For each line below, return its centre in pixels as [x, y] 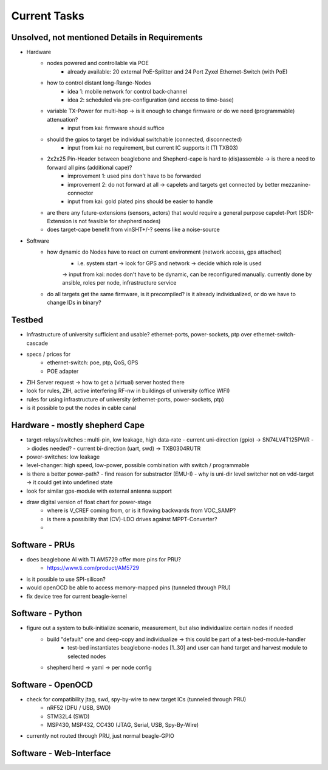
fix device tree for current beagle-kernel [77, 596]
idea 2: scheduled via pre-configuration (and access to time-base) [151, 100]
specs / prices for [49, 354]
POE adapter [63, 371]
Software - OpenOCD [52, 685]
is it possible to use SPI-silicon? [66, 579]
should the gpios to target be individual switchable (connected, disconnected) [145, 139]
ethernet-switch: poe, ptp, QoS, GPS [93, 362]
